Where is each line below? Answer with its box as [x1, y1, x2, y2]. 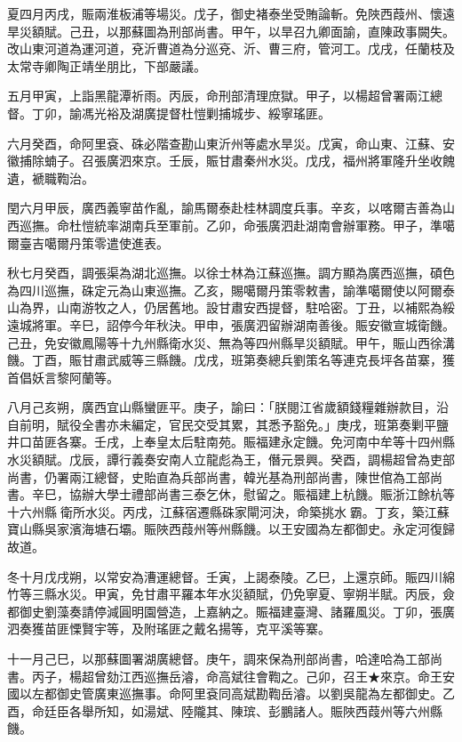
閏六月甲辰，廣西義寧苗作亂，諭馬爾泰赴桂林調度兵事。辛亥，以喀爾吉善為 [7, 198, 442, 217]
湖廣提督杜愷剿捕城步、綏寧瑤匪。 [131, 103, 331, 122]
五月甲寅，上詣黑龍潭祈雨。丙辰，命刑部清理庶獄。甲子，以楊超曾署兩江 [7, 86, 430, 105]
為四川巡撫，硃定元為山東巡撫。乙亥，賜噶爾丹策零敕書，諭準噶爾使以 [7, 280, 418, 299]
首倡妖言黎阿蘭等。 [7, 367, 119, 386]
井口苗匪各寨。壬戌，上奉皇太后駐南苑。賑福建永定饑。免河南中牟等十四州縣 [7, 432, 455, 451]
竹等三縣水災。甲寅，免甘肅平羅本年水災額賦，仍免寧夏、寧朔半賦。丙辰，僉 [7, 585, 455, 603]
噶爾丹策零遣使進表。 [44, 233, 169, 252]
